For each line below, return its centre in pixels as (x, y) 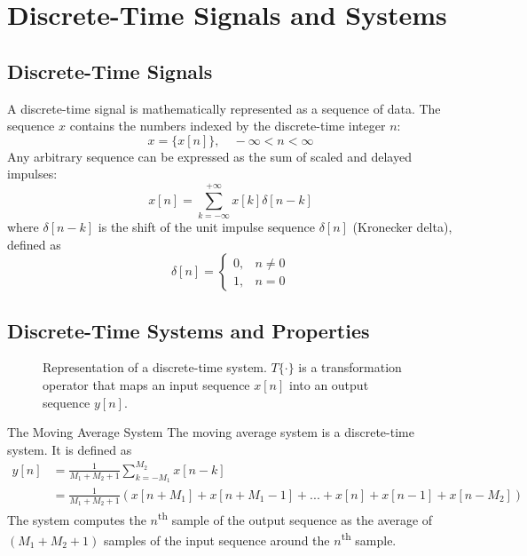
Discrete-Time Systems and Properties (189, 330)
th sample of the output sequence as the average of (295, 518)
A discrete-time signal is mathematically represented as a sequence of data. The (224, 108)
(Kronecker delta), (402, 227)
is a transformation (350, 367)
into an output (329, 385)
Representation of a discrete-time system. (155, 367)
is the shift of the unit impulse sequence (206, 227)
